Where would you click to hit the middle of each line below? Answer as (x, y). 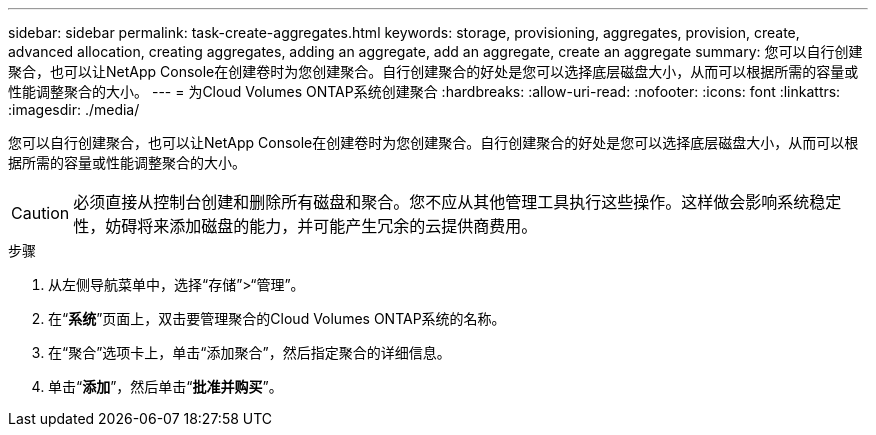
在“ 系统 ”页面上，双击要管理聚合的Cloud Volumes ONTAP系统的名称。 (277, 318)
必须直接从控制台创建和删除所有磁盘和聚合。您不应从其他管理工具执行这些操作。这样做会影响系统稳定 (457, 202)
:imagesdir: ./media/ (74, 109)
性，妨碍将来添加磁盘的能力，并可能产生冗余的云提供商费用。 (305, 226)
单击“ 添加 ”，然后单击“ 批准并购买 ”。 (165, 386)
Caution (40, 213)
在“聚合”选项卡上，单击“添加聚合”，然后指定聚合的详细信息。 (249, 352)
